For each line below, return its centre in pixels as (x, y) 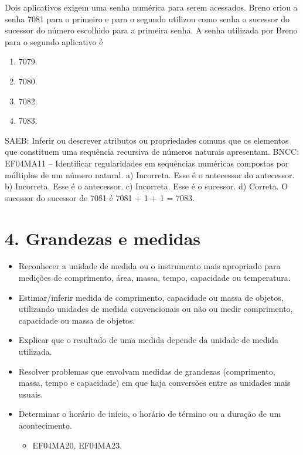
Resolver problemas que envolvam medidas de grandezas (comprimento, (147, 371)
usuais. (31, 394)
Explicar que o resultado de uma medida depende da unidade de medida (149, 340)
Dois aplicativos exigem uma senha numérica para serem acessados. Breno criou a (151, 7)
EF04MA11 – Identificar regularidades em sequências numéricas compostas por (147, 163)
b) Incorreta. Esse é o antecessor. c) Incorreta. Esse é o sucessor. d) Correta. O (147, 186)
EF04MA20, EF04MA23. (77, 445)
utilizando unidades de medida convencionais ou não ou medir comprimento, (156, 309)
